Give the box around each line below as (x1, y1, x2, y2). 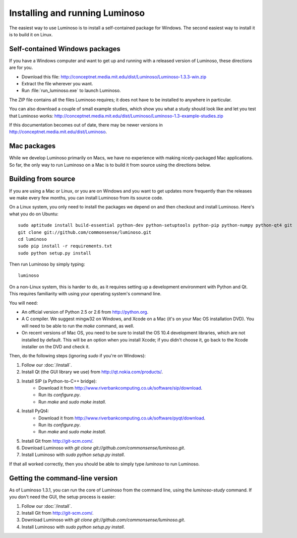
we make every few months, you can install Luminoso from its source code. (9, 195, 164, 201)
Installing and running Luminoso (9, 7, 145, 18)
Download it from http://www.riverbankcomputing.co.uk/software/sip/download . (38, 385, 203, 391)
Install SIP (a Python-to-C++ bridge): (21, 378, 97, 384)
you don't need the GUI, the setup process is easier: (9, 494, 116, 500)
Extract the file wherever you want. (21, 81, 93, 87)
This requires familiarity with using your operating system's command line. (9, 291, 162, 297)
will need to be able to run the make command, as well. (21, 323, 134, 329)
